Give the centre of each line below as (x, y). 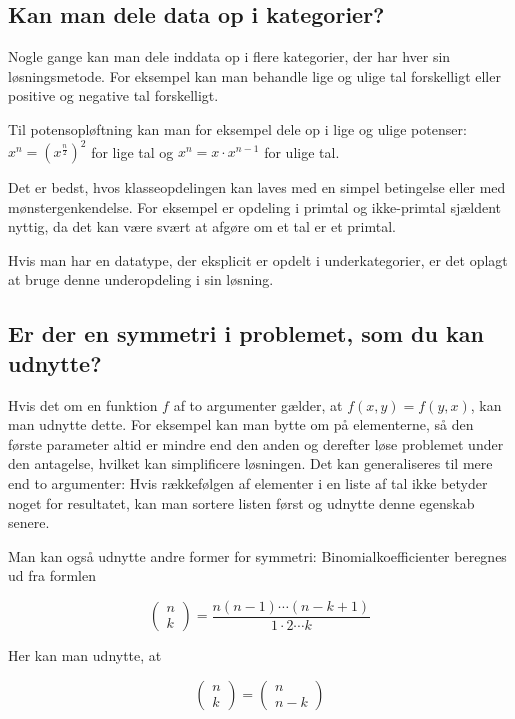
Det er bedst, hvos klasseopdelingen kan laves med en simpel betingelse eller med (257, 187)
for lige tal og (132, 151)
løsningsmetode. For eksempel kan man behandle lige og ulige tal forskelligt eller (254, 75)
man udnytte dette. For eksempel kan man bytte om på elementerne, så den (241, 424)
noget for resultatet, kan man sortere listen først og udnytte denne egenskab (241, 502)
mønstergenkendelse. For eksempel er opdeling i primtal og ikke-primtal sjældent (255, 206)
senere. (29, 522)
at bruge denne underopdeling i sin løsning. (141, 279)
